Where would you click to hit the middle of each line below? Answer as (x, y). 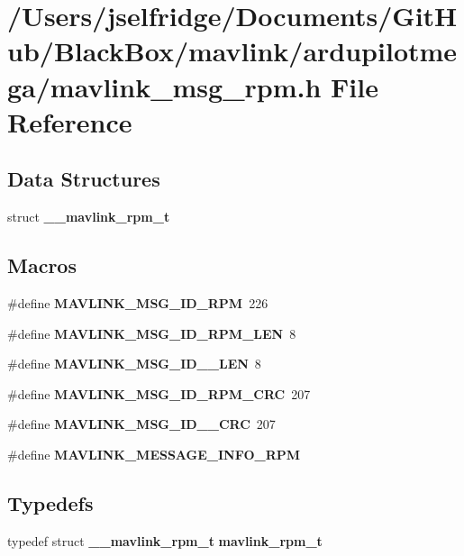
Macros (42, 265)
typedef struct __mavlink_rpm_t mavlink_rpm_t (165, 540)
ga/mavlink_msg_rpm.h (164, 86)
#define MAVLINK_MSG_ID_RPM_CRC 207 (159, 393)
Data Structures (84, 179)
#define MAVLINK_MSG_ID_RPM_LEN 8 (152, 333)
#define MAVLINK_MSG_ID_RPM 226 (138, 302)
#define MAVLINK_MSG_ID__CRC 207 (141, 424)
